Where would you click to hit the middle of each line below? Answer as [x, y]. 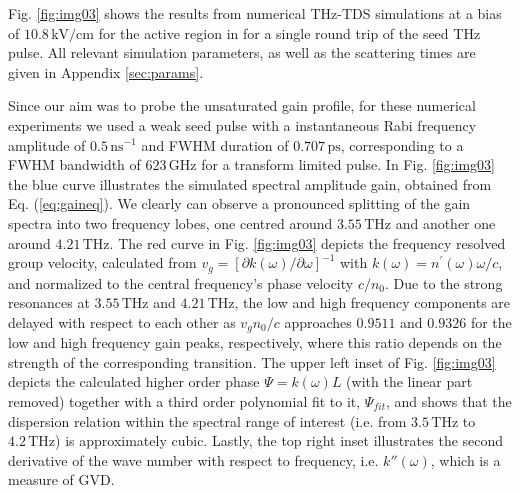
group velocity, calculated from [102, 262]
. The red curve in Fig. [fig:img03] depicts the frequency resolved [307, 242]
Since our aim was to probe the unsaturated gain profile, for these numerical [242, 105]
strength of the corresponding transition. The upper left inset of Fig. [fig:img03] [252, 361]
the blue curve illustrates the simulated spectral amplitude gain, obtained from [250, 183]
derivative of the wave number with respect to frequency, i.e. [193, 459]
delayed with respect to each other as [122, 321]
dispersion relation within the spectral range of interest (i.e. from [207, 420]
